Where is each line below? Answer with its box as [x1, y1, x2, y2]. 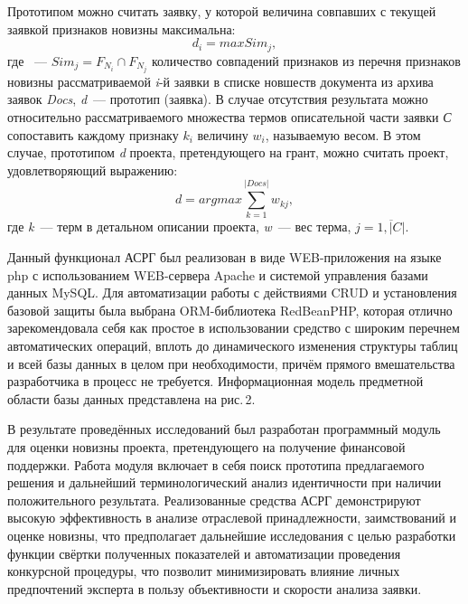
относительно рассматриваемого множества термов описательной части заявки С [7, 107, 452, 126]
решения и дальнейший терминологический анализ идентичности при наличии [7, 473, 442, 492]
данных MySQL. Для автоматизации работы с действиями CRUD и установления [7, 283, 457, 302]
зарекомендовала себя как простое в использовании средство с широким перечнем [7, 318, 460, 337]
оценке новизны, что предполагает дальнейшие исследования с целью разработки [7, 525, 456, 544]
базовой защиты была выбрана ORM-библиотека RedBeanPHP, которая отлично [7, 300, 453, 319]
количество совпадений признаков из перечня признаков [151, 51, 461, 70]
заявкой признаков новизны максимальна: [7, 19, 236, 38]
